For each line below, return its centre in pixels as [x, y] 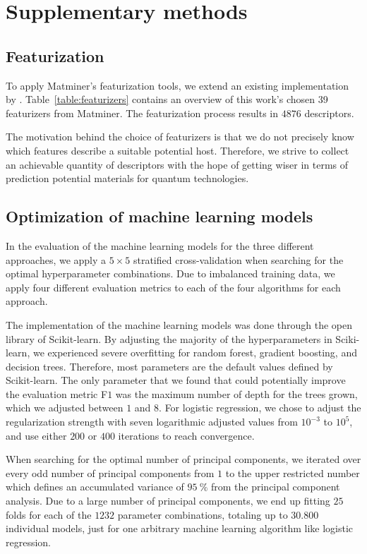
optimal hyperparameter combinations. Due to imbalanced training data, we [170, 273]
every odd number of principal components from [110, 472]
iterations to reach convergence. [186, 435]
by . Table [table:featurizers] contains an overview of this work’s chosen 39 [167, 99]
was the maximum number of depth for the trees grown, [236, 393]
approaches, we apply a [56, 259]
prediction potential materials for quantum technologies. [127, 178]
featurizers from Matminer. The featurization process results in [142, 113]
